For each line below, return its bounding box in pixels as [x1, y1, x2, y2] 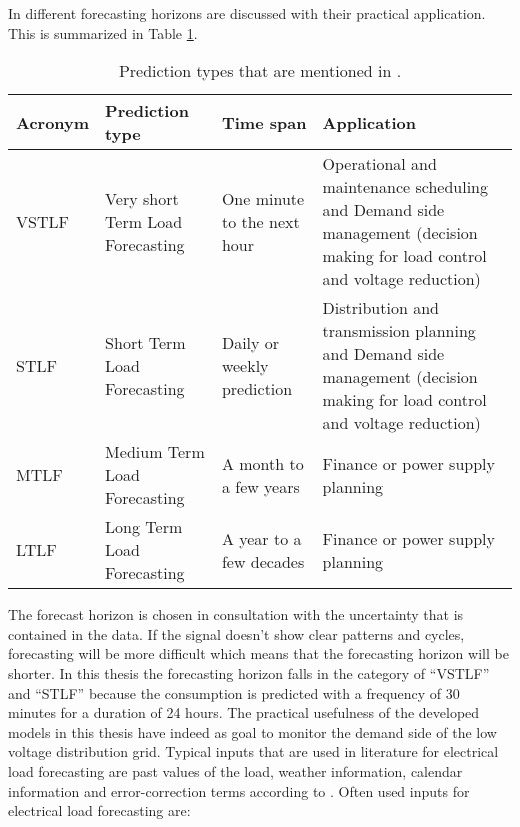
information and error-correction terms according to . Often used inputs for [8, 780, 470, 801]
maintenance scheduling [322, 175, 488, 199]
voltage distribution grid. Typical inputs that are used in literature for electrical [8, 741, 499, 762]
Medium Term [105, 440, 205, 464]
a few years [221, 474, 300, 498]
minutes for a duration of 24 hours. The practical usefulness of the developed [8, 702, 480, 723]
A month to [221, 451, 304, 475]
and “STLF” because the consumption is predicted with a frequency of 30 [8, 682, 460, 703]
